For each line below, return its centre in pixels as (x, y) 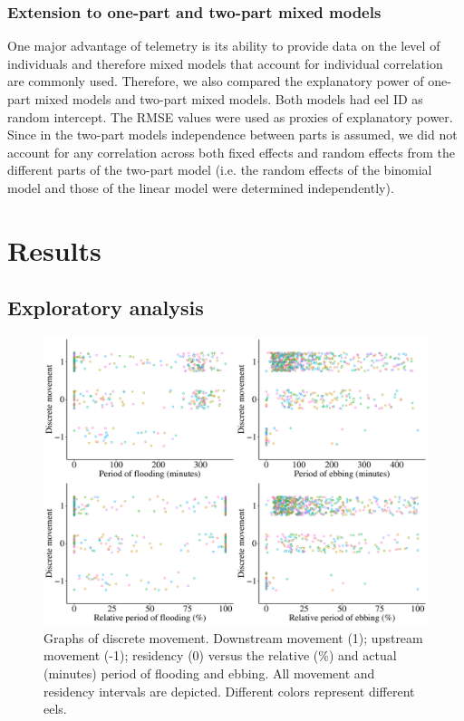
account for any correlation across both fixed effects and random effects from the (232, 152)
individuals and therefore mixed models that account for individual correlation (225, 63)
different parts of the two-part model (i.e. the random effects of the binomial (220, 170)
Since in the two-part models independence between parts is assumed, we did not (232, 135)
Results (54, 250)
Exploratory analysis (106, 308)
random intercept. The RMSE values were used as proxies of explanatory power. (230, 116)
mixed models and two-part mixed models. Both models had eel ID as (229, 99)
